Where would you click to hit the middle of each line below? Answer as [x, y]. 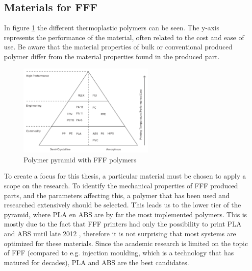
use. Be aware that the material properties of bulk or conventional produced [118, 47]
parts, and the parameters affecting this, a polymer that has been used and [117, 195]
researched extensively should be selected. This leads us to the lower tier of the [123, 205]
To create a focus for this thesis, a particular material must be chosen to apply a [125, 176]
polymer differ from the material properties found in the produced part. [112, 56]
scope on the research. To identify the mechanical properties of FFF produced [121, 186]
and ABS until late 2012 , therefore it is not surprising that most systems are [120, 233]
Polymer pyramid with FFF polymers [80, 159]
